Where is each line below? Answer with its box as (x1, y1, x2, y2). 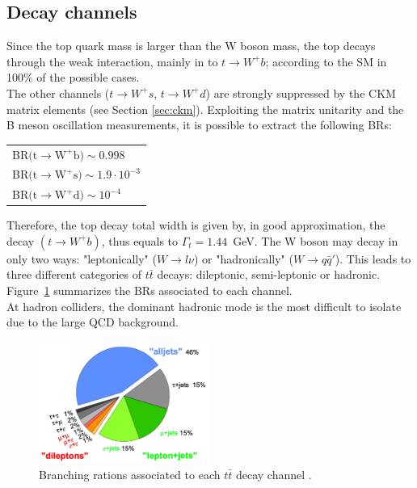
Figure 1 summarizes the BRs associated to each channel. (6, 282, 293, 299)
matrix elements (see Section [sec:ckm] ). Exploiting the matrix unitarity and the (6, 100, 404, 117)
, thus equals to (101, 232, 179, 249)
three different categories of (6, 266, 142, 283)
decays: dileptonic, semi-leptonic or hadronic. (157, 266, 381, 283)
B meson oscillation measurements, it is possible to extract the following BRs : (6, 116, 392, 133)
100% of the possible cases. (6, 69, 140, 86)
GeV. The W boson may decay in (233, 232, 398, 249)
